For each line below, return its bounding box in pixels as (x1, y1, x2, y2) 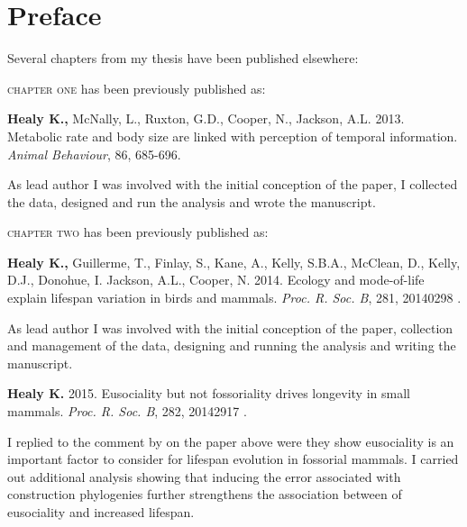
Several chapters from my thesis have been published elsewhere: (7, 49, 359, 68)
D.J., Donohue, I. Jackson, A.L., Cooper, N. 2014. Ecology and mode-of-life (7, 270, 425, 289)
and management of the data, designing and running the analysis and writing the (7, 336, 456, 355)
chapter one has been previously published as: (7, 78, 266, 97)
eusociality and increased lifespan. (7, 503, 195, 521)
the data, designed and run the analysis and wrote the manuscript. (7, 192, 376, 211)
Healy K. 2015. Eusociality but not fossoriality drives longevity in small (7, 384, 410, 403)
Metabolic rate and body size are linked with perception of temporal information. (7, 126, 458, 145)
